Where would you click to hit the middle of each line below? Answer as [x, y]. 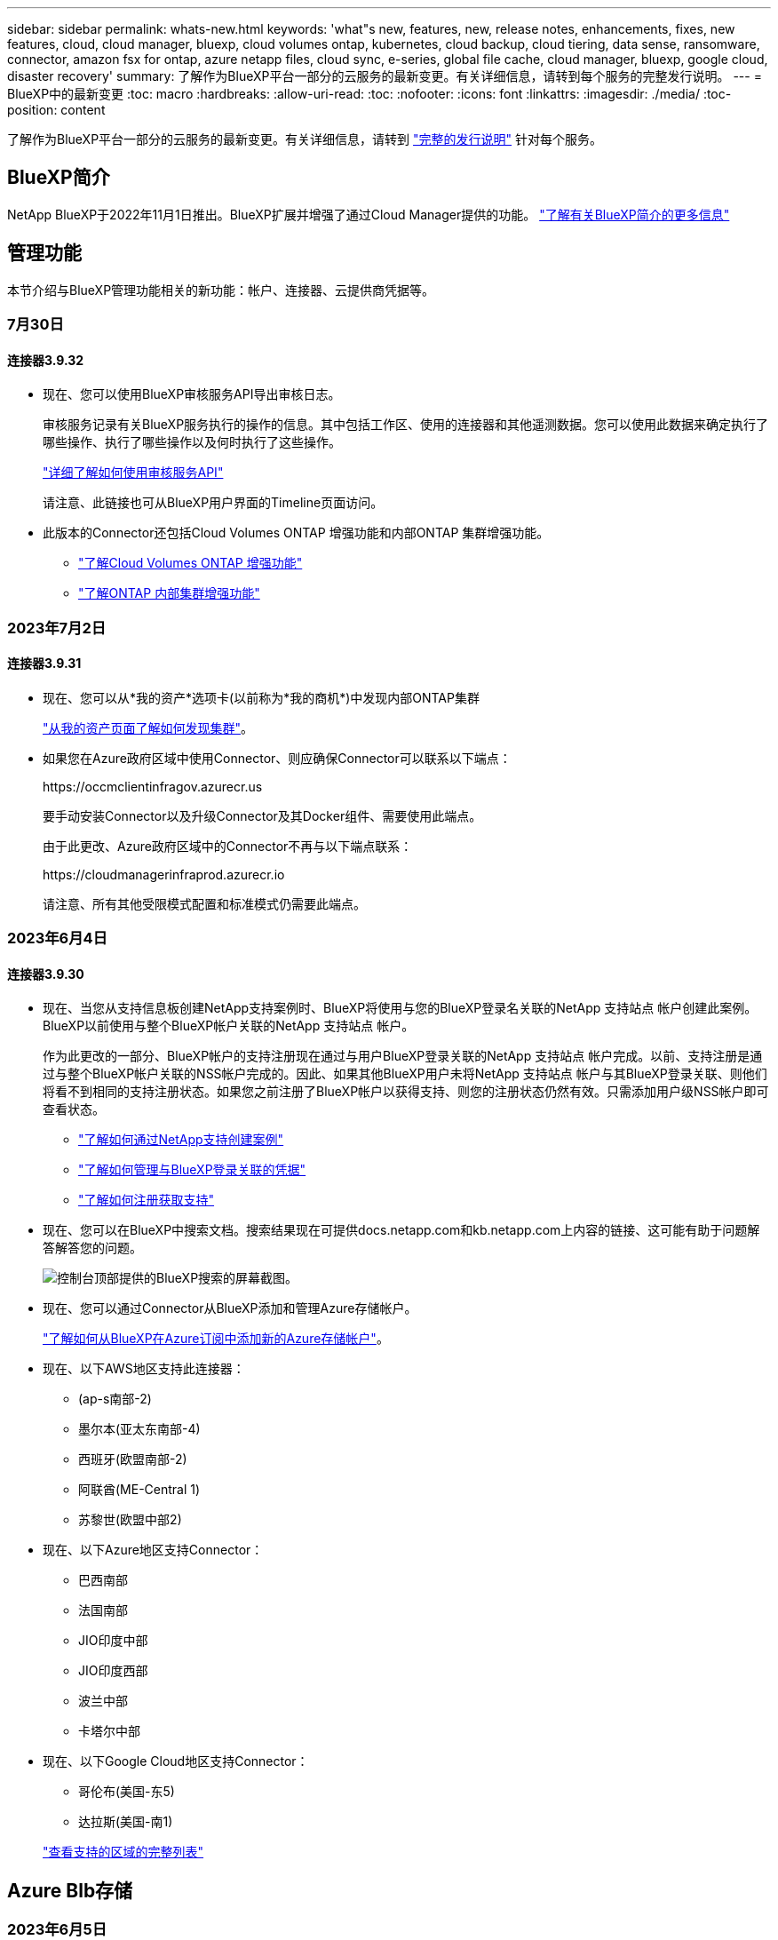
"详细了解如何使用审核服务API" [133, 473]
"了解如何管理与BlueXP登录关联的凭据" [192, 1170]
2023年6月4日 [57, 938]
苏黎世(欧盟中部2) [130, 1520]
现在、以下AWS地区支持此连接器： [144, 1369]
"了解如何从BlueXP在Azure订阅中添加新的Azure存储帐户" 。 [216, 1339]
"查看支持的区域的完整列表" [123, 1852]
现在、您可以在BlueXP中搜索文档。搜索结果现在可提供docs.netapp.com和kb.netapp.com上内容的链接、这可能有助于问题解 [401, 1230]
